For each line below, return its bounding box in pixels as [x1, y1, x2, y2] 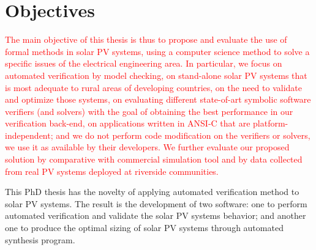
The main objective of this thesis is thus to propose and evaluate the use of [5, 33, 287, 46]
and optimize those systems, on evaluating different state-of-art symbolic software [5, 93, 311, 106]
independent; [5, 128, 53, 141]
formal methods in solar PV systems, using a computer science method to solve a [5, 45, 310, 57]
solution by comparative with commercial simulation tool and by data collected [5, 153, 303, 166]
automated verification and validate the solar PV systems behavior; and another [5, 209, 306, 222]
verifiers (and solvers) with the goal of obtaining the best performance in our [5, 105, 293, 117]
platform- [253, 117, 288, 130]
